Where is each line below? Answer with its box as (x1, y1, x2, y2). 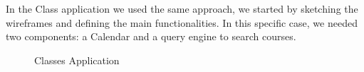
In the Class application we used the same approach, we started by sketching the (6, 1, 358, 16)
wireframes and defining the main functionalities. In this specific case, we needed (6, 15, 358, 30)
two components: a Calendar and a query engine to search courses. (6, 29, 296, 44)
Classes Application (34, 52, 120, 67)
